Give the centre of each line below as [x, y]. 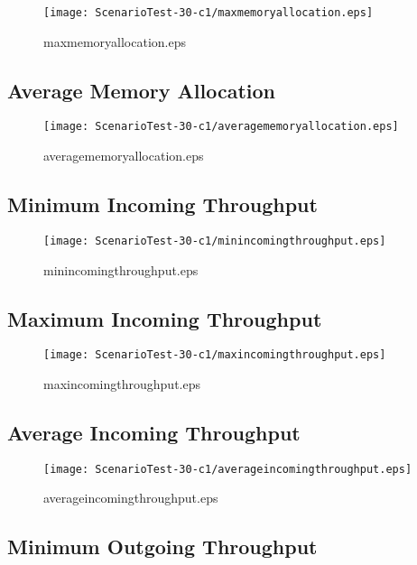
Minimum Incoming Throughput [162, 204]
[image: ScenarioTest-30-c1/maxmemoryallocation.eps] [208, 13]
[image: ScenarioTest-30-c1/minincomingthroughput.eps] [215, 241]
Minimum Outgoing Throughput [162, 546]
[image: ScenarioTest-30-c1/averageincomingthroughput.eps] [228, 469]
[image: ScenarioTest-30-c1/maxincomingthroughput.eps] [215, 355]
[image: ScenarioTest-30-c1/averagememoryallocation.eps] [221, 127]
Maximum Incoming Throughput [165, 318]
